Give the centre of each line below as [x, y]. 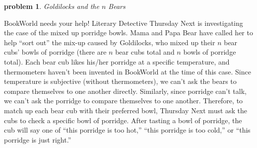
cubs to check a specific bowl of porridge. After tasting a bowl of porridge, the [123, 120]
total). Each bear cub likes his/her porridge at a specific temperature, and [117, 61]
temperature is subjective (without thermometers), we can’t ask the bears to [120, 81]
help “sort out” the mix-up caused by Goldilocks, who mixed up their [110, 42]
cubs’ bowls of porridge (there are [55, 52]
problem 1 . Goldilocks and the [52, 6]
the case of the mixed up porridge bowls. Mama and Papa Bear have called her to [128, 33]
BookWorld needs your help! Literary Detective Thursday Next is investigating [124, 23]
